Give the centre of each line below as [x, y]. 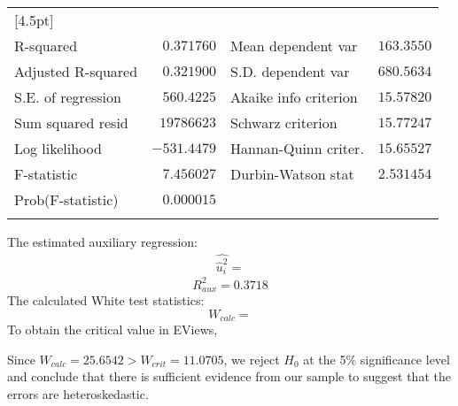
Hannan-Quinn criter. [297, 148]
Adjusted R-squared [76, 71]
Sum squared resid [71, 123]
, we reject [252, 359]
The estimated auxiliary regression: [103, 241]
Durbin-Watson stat [292, 174]
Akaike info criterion [294, 97]
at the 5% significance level [376, 359]
